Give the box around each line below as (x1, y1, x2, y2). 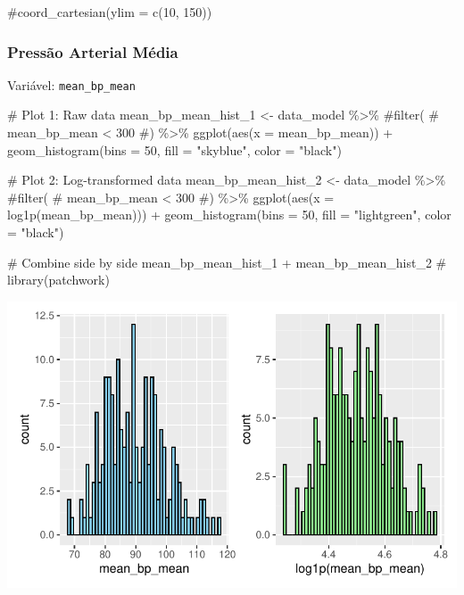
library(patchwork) (7, 270, 110, 289)
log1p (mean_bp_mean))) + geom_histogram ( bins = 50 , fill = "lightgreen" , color (7, 205, 452, 224)
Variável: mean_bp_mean (7, 75, 136, 94)
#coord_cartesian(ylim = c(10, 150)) (7, 3, 212, 21)
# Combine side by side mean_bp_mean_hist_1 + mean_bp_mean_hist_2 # (7, 252, 447, 271)
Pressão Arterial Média (7, 40, 178, 62)
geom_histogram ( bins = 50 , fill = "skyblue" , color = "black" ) (7, 140, 342, 159)
